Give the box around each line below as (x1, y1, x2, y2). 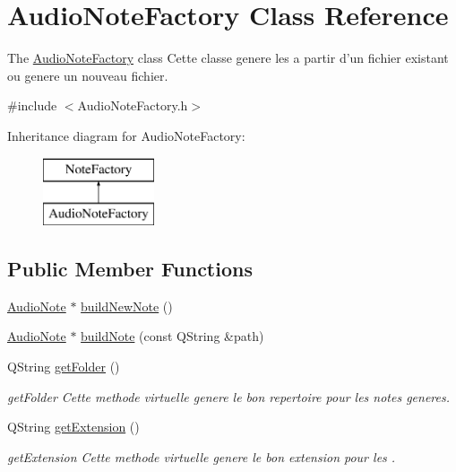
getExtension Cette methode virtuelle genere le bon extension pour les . (7, 447, 396, 466)
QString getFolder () (7, 357, 120, 376)
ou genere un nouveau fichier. (7, 66, 168, 84)
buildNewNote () (81, 296, 173, 315)
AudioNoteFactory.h (77, 96, 188, 115)
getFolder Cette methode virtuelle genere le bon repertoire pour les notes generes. (7, 387, 451, 406)
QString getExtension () (7, 417, 140, 436)
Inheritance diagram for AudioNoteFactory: (7, 126, 245, 144)
